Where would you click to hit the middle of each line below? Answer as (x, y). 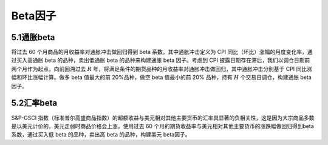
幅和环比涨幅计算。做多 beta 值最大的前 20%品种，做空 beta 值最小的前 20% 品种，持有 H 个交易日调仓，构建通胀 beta (162, 77)
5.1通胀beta (33, 37)
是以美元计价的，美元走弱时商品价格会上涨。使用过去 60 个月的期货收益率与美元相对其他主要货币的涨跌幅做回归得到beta (162, 126)
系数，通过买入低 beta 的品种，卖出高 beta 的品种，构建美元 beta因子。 (101, 135)
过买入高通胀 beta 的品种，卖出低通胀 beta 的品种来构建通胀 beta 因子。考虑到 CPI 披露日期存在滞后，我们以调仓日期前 (161, 60)
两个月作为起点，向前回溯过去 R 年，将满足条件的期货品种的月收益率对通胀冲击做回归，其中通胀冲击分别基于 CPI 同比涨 (162, 69)
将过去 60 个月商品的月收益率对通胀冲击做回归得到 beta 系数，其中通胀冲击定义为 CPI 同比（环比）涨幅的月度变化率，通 (162, 52)
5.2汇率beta (34, 103)
